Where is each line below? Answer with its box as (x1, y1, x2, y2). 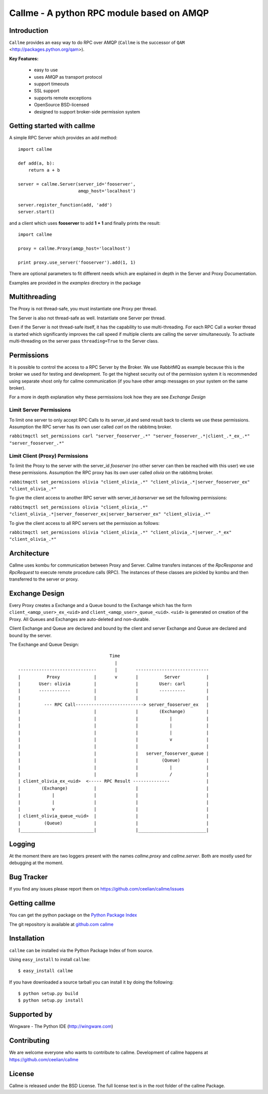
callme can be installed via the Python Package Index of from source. (9, 947, 153, 953)
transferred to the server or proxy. (9, 576, 79, 582)
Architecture (9, 549, 50, 558)
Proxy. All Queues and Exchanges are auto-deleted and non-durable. (9, 616, 150, 622)
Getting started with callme (9, 122, 95, 130)
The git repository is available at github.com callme (9, 921, 114, 927)
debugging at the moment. (9, 860, 64, 866)
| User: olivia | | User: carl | (18, 681, 209, 687)
